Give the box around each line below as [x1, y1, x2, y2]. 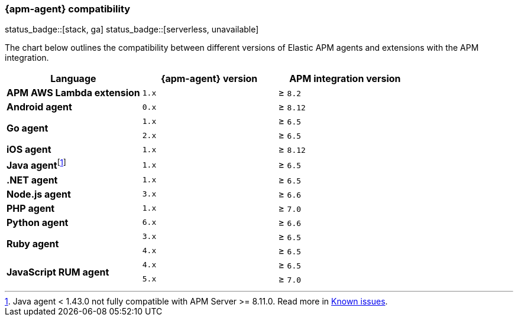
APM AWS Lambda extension [7, 87, 140, 99]
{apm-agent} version [160, 73, 258, 85]
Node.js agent [7, 188, 71, 200]
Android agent [7, 101, 72, 113]
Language [50, 73, 96, 85]
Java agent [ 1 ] [7, 158, 66, 172]
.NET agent [7, 173, 58, 186]
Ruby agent [7, 237, 59, 250]
